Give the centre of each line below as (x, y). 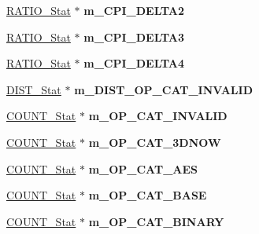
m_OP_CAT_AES (143, 168)
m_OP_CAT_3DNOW (155, 142)
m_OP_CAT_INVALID (158, 116)
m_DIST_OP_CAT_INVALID (163, 89)
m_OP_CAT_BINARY (156, 221)
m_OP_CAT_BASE (148, 195)
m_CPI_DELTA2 (134, 10)
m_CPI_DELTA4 (134, 63)
